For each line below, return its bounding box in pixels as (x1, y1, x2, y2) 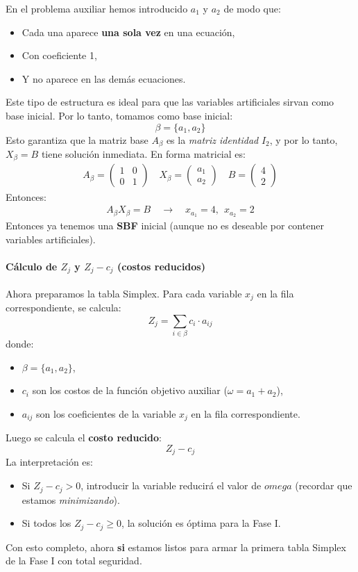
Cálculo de (6, 259, 58, 273)
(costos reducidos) (117, 259, 205, 273)
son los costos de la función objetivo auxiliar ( (32, 383, 228, 398)
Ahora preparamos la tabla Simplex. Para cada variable (6, 286, 242, 300)
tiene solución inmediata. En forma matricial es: (41, 147, 246, 161)
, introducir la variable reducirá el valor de (80, 478, 262, 493)
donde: (6, 336, 34, 351)
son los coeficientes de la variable (36, 406, 176, 420)
